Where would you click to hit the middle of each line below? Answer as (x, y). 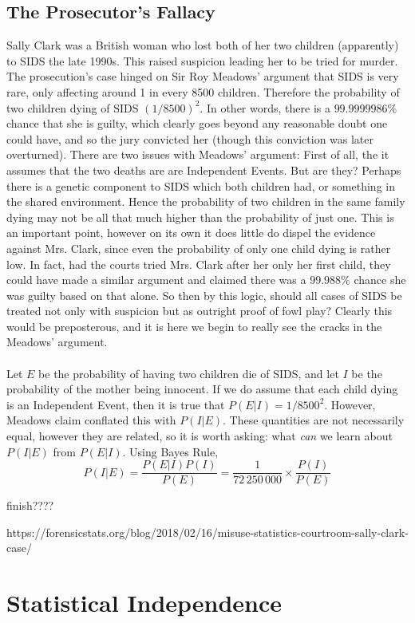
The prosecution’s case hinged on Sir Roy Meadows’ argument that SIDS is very (203, 76)
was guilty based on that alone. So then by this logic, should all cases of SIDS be (204, 295)
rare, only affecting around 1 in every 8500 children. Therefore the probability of (203, 91)
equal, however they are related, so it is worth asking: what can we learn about (200, 436)
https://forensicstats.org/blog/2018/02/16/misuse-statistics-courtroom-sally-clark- (207, 532)
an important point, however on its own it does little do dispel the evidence (191, 233)
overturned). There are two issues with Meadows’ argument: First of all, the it (198, 154)
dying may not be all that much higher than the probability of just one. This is (200, 217)
